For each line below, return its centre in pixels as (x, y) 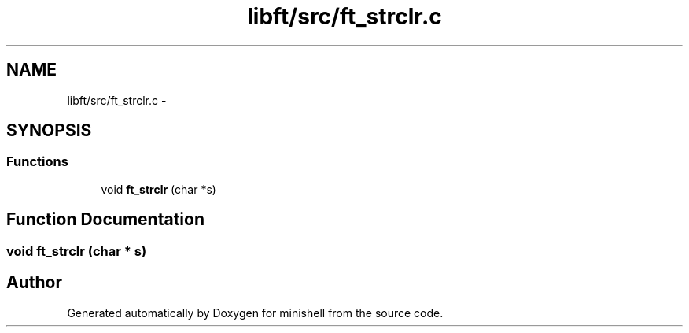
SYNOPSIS (49, 131)
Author (34, 283)
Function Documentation (105, 220)
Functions (37, 162)
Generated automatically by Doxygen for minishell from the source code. (255, 313)
